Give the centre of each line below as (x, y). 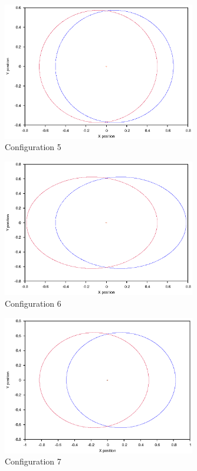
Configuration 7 (33, 461)
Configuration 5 (33, 147)
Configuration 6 (33, 303)
